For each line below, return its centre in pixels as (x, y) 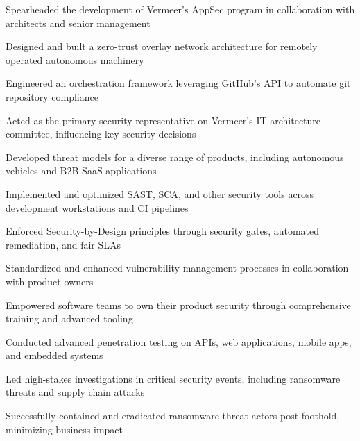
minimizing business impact (65, 429)
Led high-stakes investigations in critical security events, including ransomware (173, 378)
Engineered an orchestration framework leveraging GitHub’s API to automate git (178, 83)
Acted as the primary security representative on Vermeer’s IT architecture (163, 120)
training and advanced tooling (69, 318)
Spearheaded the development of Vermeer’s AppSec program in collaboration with (180, 9)
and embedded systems (54, 355)
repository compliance (52, 96)
